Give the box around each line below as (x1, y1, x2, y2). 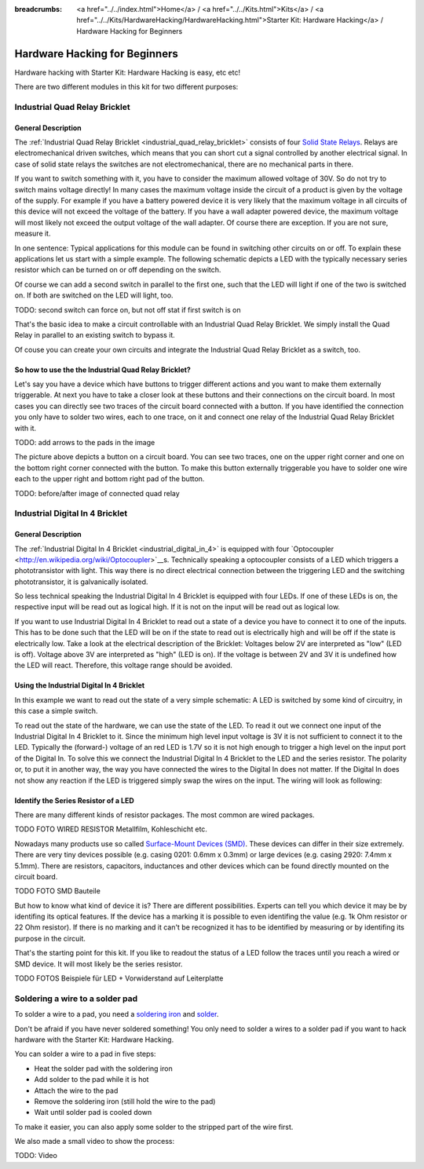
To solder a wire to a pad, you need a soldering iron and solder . (14, 1010, 219, 1019)
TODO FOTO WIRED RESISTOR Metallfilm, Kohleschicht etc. (14, 824, 208, 834)
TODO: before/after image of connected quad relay (14, 488, 180, 498)
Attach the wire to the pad (34, 1086, 119, 1095)
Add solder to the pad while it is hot (34, 1075, 149, 1084)
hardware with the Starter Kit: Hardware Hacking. (14, 1035, 174, 1044)
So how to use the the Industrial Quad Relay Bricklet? (14, 365, 192, 374)
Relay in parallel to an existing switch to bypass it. (14, 331, 176, 340)
